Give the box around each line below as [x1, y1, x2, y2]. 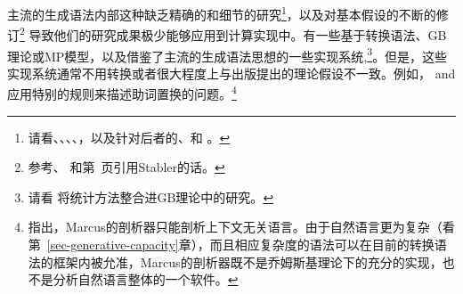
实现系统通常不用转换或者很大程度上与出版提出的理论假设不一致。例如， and [7, 63, 456, 82]
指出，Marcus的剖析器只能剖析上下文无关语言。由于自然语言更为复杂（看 [28, 217, 455, 236]
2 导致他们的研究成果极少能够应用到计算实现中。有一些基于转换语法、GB [20, 23, 447, 44]
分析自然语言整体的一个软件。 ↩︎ [53, 270, 239, 289]
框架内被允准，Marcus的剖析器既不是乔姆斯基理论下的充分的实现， [53, 252, 443, 271]
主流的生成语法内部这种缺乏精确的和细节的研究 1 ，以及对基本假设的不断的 [7, 3, 436, 23]
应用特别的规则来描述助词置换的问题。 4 [7, 82, 237, 102]
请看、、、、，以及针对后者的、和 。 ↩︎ [28, 127, 231, 146]
